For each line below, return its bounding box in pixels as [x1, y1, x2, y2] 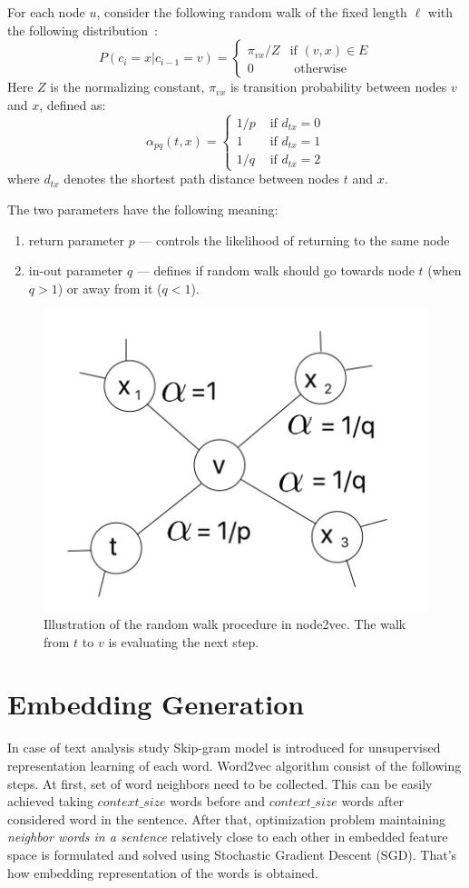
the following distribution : [7, 20, 158, 39]
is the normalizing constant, [50, 77, 205, 96]
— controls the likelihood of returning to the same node [139, 230, 450, 249]
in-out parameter [28, 261, 123, 280]
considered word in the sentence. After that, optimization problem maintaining [7, 809, 445, 828]
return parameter [28, 230, 124, 249]
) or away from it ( [57, 278, 162, 297]
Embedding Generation [7, 685, 305, 723]
